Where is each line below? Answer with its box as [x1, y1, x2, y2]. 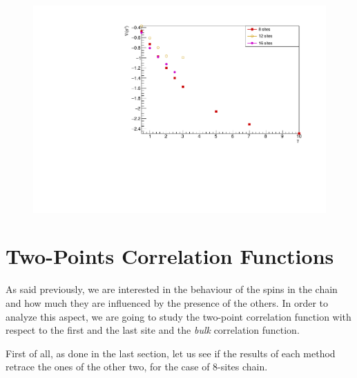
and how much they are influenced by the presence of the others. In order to [6, 295, 328, 310]
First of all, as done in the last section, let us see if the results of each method [6, 346, 336, 360]
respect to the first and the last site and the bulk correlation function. [6, 323, 300, 337]
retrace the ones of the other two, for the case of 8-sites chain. [6, 359, 268, 374]
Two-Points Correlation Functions [6, 242, 334, 270]
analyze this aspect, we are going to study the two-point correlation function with [6, 309, 351, 323]
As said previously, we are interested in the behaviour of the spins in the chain [6, 282, 338, 296]
